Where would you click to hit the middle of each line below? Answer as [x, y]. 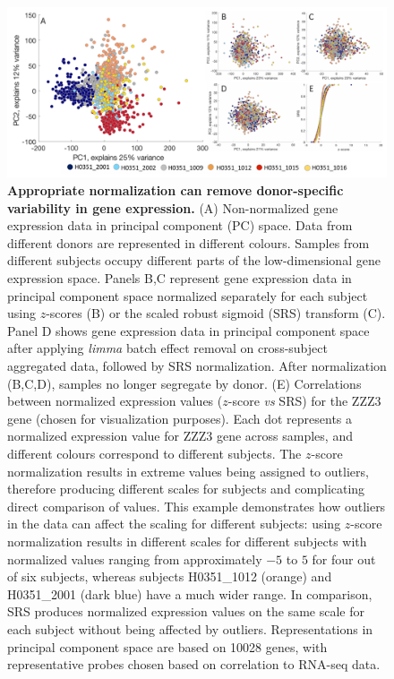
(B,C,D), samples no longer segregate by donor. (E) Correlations [184, 383]
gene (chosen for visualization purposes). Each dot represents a [180, 418]
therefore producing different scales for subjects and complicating [186, 489]
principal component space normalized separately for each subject [188, 295]
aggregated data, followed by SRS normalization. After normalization [197, 365]
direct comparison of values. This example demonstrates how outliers [197, 506]
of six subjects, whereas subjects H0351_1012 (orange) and [170, 576]
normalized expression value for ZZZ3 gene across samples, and [180, 436]
